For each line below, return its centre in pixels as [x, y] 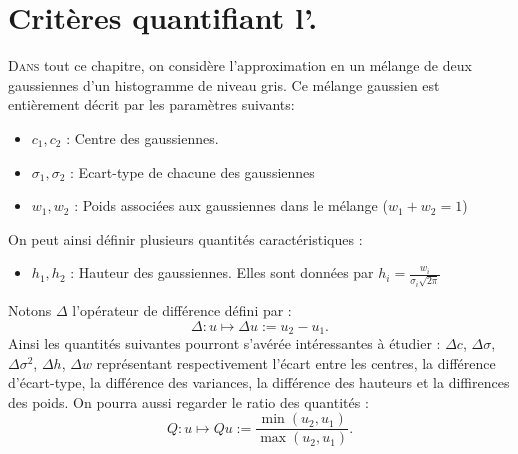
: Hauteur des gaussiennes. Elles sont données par [222, 272]
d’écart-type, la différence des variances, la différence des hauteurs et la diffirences [259, 382]
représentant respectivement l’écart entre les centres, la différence [296, 362]
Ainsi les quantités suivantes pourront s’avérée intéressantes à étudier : [224, 343]
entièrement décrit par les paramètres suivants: [151, 104]
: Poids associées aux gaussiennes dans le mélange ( [231, 205]
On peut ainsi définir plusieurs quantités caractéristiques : [185, 238]
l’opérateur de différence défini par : [182, 309]
